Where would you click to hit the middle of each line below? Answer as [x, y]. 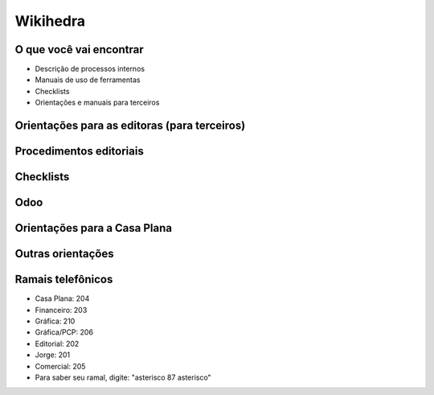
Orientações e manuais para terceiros [97, 103]
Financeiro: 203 [61, 310]
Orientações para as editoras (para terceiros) [130, 126]
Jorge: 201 [53, 355]
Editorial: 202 [57, 344]
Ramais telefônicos [64, 280]
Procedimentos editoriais [79, 152]
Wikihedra [50, 21]
